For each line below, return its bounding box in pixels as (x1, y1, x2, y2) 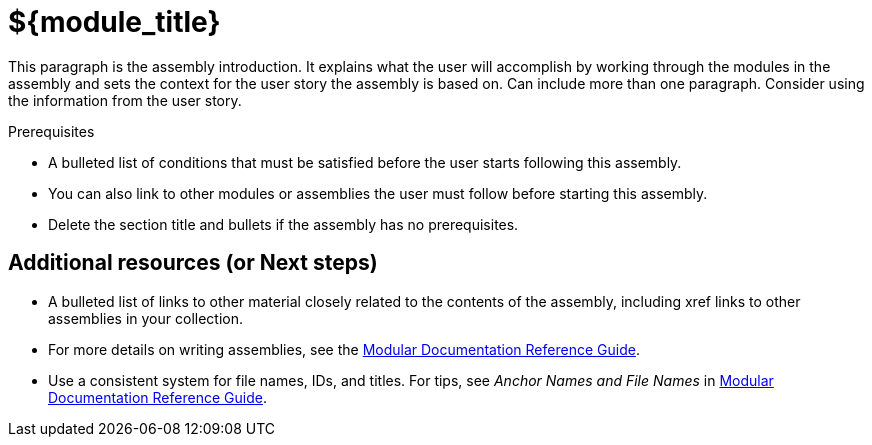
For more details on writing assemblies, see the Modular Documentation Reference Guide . (48, 340, 640, 358)
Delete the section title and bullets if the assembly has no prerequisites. (48, 215, 519, 233)
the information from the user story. (8, 91, 242, 109)
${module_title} (8, 5, 221, 39)
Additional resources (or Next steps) (8, 250, 378, 276)
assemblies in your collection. (48, 309, 243, 327)
